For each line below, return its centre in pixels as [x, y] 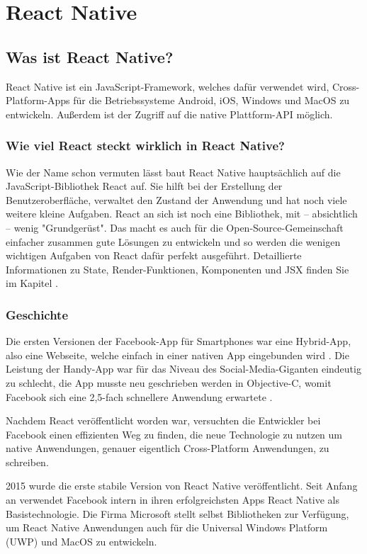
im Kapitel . [32, 283]
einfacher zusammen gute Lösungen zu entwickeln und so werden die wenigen [173, 241]
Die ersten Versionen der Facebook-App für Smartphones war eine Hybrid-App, [179, 341]
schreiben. [27, 462]
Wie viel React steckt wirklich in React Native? [145, 146]
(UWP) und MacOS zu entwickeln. [81, 541]
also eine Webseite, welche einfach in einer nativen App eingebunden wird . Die [177, 355]
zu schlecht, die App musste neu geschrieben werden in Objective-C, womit [169, 382]
